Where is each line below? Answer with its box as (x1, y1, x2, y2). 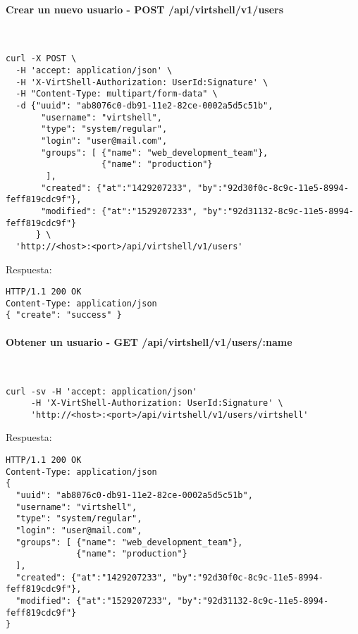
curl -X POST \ (6, 54, 77, 64)
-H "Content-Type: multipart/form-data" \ (16, 89, 218, 99)
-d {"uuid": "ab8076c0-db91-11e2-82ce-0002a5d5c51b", (16, 101, 273, 111)
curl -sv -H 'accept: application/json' (6, 386, 198, 397)
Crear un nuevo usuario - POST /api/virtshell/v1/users (6, 1, 284, 16)
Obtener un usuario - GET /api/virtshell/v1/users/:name (6, 334, 292, 349)
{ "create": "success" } (6, 310, 122, 321)
